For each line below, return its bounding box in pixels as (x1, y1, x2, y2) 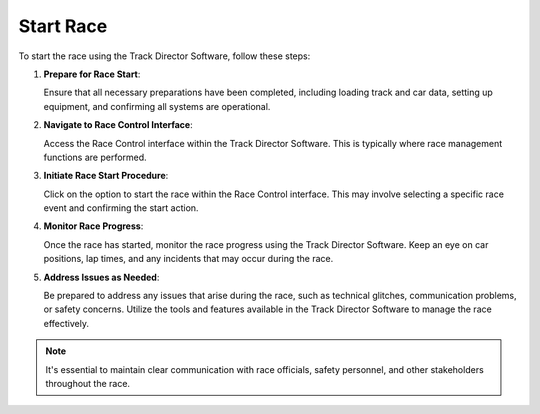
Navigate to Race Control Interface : (43, 119, 194, 131)
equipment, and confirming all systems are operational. (43, 100, 271, 112)
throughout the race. (45, 377, 130, 389)
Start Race (18, 15, 108, 37)
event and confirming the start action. (43, 202, 199, 214)
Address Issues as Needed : (43, 271, 160, 283)
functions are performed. (43, 151, 147, 163)
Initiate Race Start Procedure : (43, 170, 169, 182)
